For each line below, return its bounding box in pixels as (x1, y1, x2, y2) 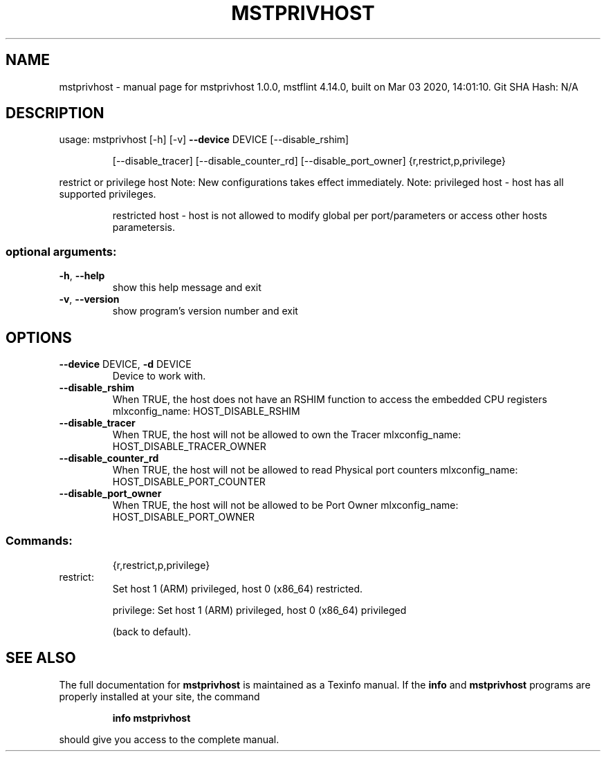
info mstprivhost (112, 711, 191, 724)
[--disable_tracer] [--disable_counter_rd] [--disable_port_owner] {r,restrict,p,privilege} (112, 155, 506, 167)
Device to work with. (112, 370, 206, 382)
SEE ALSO (6, 649, 76, 667)
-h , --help (59, 270, 105, 282)
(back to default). (112, 625, 192, 637)
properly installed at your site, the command (59, 690, 260, 702)
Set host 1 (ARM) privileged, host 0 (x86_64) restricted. (112, 582, 363, 595)
